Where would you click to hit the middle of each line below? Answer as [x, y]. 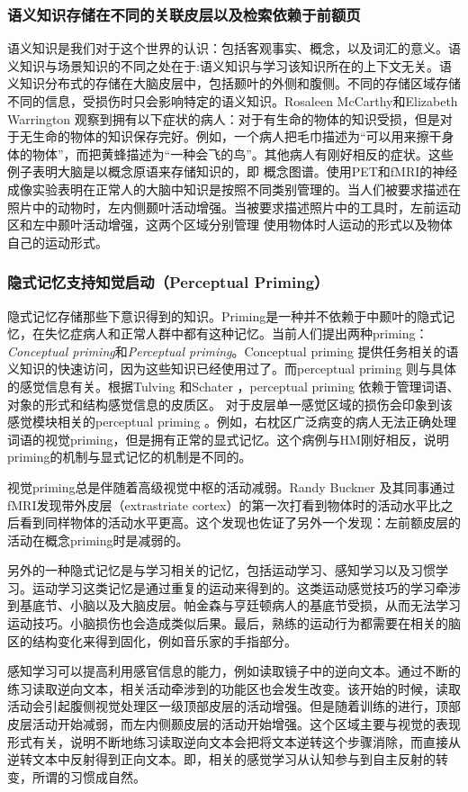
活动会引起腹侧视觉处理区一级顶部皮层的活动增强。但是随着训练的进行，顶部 [234, 706]
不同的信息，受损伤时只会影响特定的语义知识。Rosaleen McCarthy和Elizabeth [233, 101]
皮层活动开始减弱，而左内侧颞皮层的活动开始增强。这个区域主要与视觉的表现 [234, 724]
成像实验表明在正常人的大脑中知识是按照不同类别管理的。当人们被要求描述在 [234, 189]
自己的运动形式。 [58, 242]
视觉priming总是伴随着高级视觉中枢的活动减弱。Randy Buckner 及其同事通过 [231, 486]
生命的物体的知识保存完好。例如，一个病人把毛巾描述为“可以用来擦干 [237, 136]
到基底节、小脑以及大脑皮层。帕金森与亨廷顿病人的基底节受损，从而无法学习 [234, 605]
